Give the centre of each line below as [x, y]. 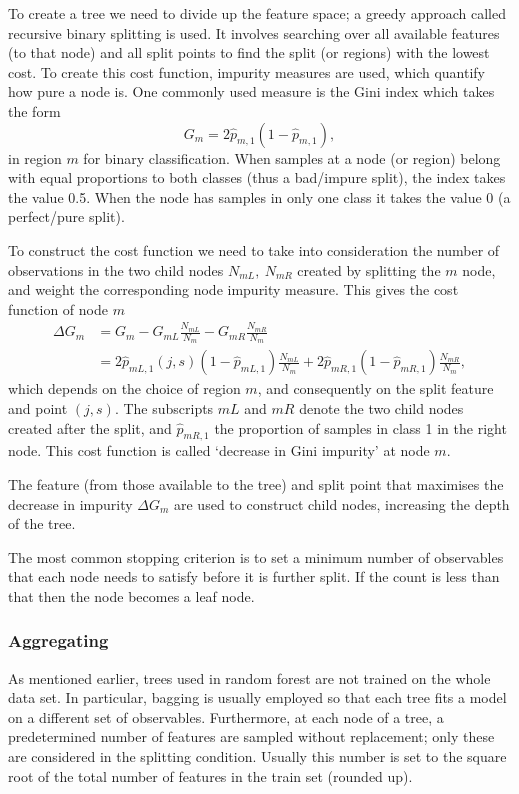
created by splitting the [369, 269]
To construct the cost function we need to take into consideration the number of [254, 249]
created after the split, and [90, 427]
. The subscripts [164, 407]
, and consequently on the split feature [375, 388]
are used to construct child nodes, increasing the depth [342, 503]
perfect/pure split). [66, 216]
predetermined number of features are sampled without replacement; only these [251, 736]
